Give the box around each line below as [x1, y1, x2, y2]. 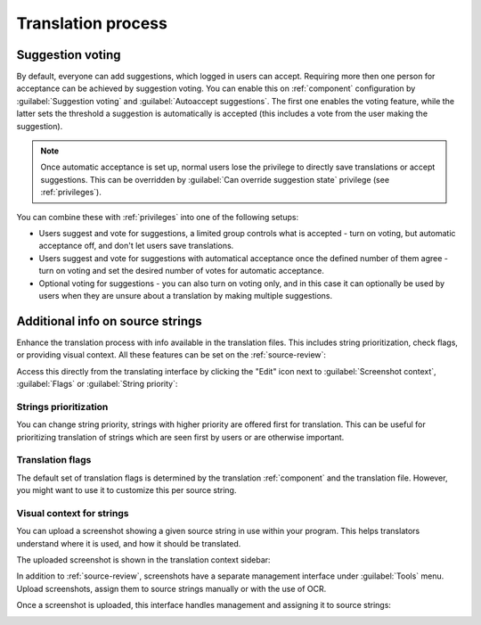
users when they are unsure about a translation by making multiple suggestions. [38, 290, 333, 300]
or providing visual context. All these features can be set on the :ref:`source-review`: [16, 350, 327, 360]
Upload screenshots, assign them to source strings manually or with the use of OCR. [16, 583, 327, 594]
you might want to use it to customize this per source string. [16, 485, 237, 496]
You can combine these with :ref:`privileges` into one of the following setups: [16, 211, 298, 222]
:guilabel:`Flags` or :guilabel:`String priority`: [16, 379, 178, 389]
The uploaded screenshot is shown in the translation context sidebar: [16, 554, 271, 565]
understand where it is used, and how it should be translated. [16, 538, 241, 548]
